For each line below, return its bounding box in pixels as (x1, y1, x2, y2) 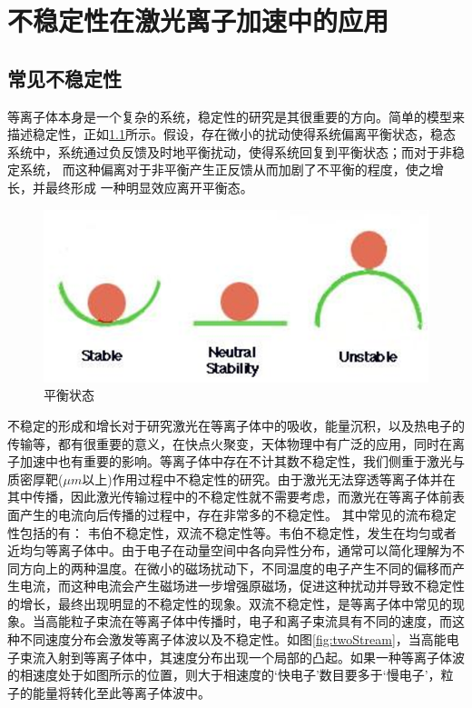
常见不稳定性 (7, 64, 122, 92)
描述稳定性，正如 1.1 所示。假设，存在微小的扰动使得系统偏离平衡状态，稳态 (7, 125, 456, 144)
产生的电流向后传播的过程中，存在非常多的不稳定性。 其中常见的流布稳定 (19, 504, 457, 524)
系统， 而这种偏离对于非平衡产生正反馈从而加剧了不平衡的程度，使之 (19, 160, 431, 179)
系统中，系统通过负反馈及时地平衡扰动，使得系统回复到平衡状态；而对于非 (7, 142, 452, 161)
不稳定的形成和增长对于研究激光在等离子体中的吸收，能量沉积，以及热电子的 (7, 415, 465, 434)
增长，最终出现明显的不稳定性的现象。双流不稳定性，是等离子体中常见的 (19, 593, 452, 613)
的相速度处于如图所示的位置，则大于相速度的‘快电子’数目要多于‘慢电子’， (7, 665, 441, 684)
